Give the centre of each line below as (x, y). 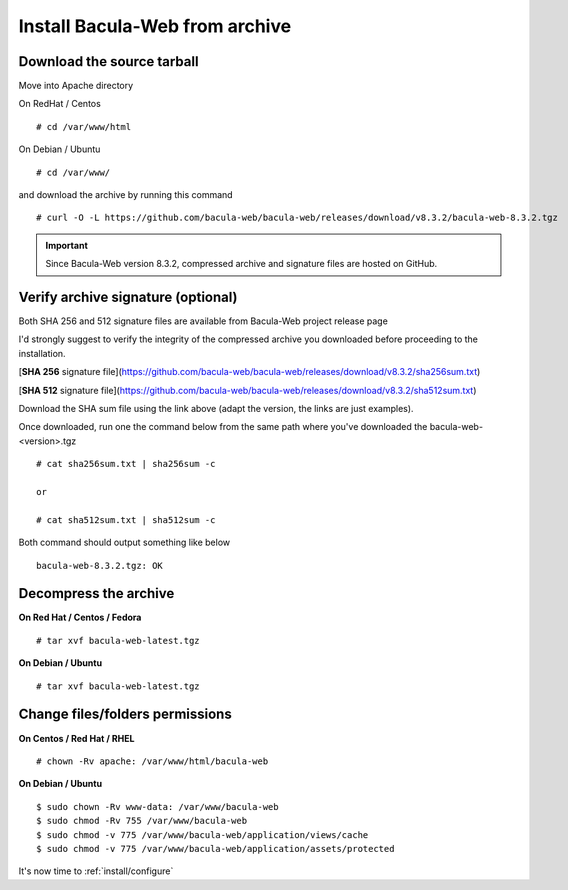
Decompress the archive (96, 593)
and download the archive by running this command (126, 195)
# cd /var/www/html (84, 126)
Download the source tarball (108, 61)
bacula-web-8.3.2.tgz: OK (100, 565)
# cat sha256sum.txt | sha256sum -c (126, 464)
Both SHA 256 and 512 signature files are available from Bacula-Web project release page (203, 321)
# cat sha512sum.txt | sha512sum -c (126, 519)
